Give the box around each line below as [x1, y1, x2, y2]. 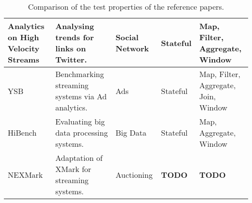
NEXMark [8, 169, 43, 180]
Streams [8, 54, 39, 65]
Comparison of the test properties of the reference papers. [28, 1, 224, 12]
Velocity [8, 43, 40, 54]
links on [55, 43, 86, 54]
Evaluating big [55, 116, 105, 127]
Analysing [55, 20, 94, 31]
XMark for [55, 163, 92, 174]
